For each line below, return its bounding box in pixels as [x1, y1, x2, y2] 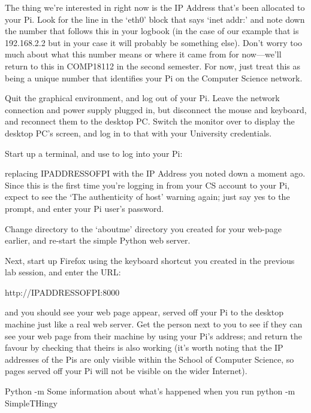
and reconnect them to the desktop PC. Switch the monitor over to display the [5, 115, 295, 127]
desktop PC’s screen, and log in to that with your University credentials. [5, 126, 272, 139]
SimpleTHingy [5, 396, 58, 409]
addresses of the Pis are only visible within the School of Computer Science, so [5, 353, 294, 365]
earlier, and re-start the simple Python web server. [5, 234, 191, 247]
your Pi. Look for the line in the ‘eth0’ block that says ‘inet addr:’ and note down [5, 13, 305, 25]
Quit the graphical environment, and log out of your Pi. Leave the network [5, 92, 280, 104]
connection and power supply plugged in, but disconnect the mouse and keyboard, [5, 103, 307, 116]
